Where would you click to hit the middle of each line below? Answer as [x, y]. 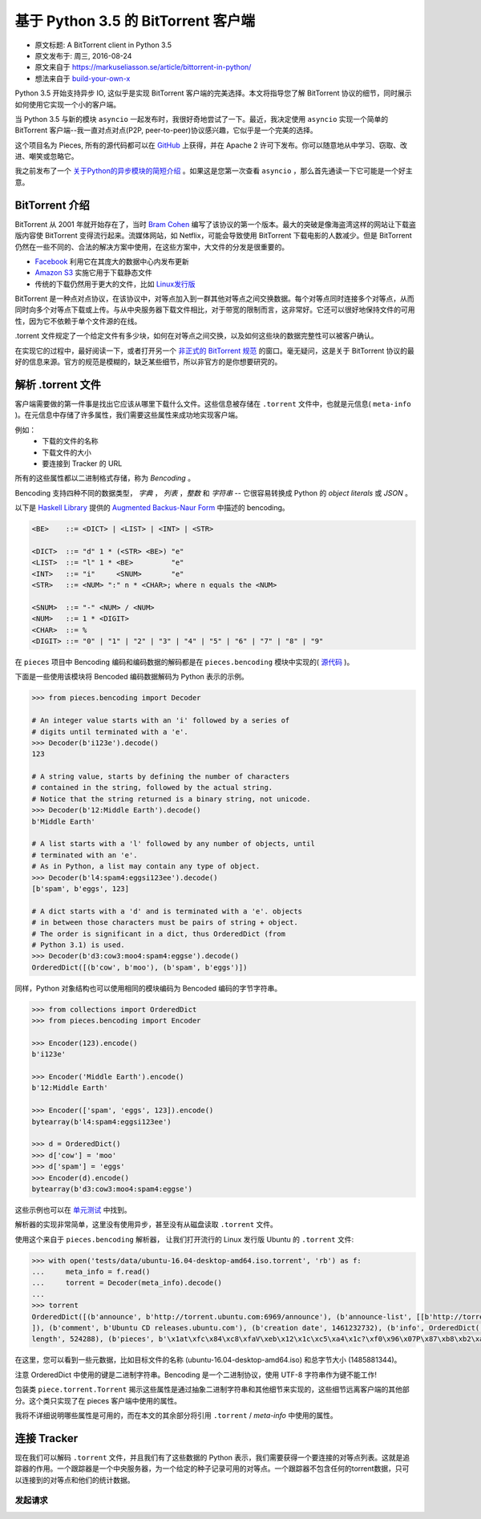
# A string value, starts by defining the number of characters [161, 777]
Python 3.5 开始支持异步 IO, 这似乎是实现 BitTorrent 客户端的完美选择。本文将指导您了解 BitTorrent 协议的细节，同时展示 [213, 93]
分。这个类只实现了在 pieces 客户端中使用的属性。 [98, 1400]
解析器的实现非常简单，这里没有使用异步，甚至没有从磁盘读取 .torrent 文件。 [146, 1225]
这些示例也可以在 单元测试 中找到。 [73, 1209]
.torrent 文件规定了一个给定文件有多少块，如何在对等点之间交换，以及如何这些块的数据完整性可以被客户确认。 [196, 336]
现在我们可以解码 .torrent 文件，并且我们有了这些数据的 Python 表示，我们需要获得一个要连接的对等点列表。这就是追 [212, 1457]
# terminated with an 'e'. [85, 855]
